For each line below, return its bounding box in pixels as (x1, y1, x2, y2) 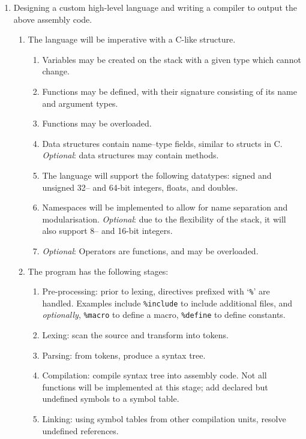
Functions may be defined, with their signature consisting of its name (42, 85, 297, 97)
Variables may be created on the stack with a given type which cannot (42, 53, 301, 65)
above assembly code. (13, 13, 92, 25)
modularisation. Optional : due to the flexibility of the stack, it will (42, 212, 286, 225)
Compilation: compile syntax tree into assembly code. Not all (42, 369, 267, 381)
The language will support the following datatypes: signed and (42, 169, 272, 181)
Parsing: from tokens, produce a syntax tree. (42, 348, 206, 361)
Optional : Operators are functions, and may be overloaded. (42, 244, 259, 257)
